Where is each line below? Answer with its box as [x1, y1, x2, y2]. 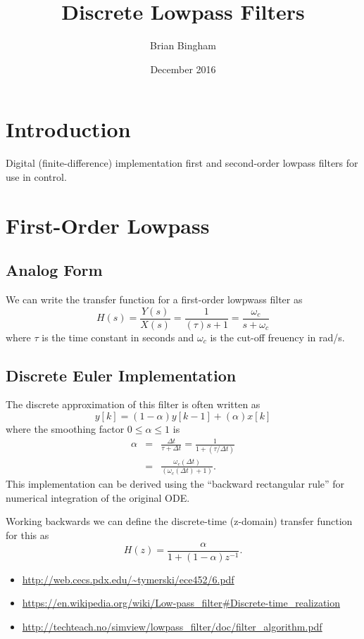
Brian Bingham [150, 38, 216, 53]
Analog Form [6, 259, 103, 281]
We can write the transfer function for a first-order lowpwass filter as [6, 292, 303, 307]
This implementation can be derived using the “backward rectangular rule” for [6, 476, 345, 491]
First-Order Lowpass [6, 210, 210, 239]
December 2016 [150, 61, 216, 76]
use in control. [6, 169, 67, 184]
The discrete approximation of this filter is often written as [6, 397, 261, 412]
